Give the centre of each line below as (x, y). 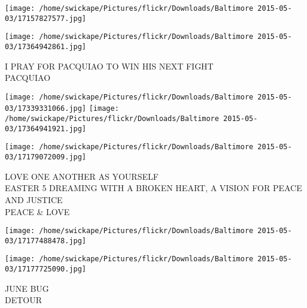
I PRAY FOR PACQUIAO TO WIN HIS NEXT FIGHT (109, 66)
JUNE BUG (27, 288)
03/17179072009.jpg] (46, 157)
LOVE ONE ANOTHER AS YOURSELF (82, 176)
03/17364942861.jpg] (46, 46)
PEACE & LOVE (37, 211)
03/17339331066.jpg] (46, 109)
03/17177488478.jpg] (46, 241)
